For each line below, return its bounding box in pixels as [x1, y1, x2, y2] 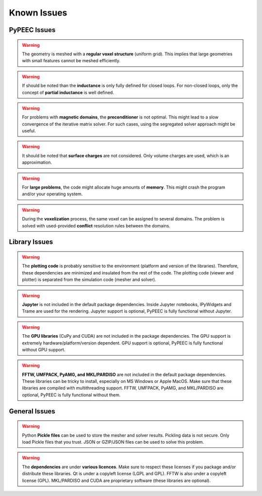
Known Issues [9, 7, 67, 18]
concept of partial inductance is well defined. [22, 89, 114, 95]
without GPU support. [22, 346, 65, 352]
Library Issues [9, 238, 53, 246]
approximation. [22, 159, 52, 165]
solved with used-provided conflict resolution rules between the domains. [22, 222, 171, 228]
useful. [22, 128, 36, 134]
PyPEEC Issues [9, 26, 56, 34]
